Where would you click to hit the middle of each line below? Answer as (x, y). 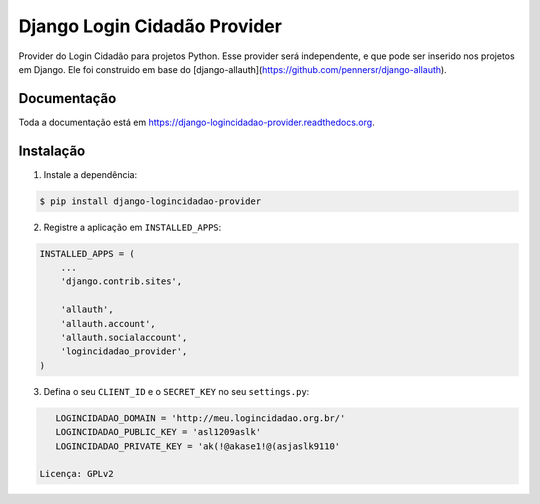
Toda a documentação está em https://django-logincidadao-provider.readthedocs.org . (196, 122)
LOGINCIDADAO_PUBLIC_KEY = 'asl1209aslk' (158, 432)
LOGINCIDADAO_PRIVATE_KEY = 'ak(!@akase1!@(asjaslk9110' (198, 446)
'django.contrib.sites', (121, 281)
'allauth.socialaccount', (124, 338)
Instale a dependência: (90, 174)
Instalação (52, 150)
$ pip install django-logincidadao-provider (150, 201)
